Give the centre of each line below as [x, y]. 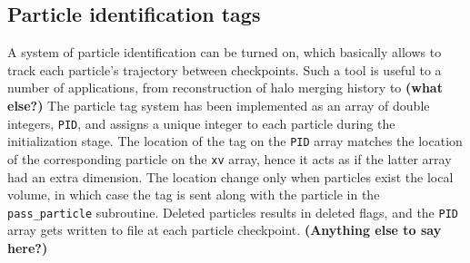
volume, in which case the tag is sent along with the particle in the [194, 195]
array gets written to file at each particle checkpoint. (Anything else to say [225, 230]
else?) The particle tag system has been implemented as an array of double [219, 105]
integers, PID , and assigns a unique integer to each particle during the [201, 123]
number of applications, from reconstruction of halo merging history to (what [225, 88]
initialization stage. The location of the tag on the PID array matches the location [235, 141]
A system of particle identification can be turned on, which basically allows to [225, 52]
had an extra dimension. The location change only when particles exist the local [230, 176]
